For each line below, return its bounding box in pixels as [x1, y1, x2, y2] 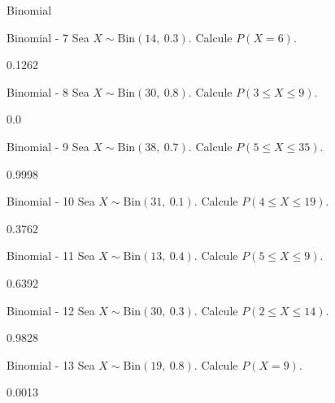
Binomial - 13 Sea [7, 356, 95, 373]
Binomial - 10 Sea [7, 193, 95, 210]
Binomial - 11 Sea [7, 247, 95, 264]
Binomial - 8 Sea [7, 83, 89, 100]
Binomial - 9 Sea [7, 137, 89, 154]
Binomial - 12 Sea [7, 301, 95, 318]
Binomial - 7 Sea [7, 28, 89, 45]
